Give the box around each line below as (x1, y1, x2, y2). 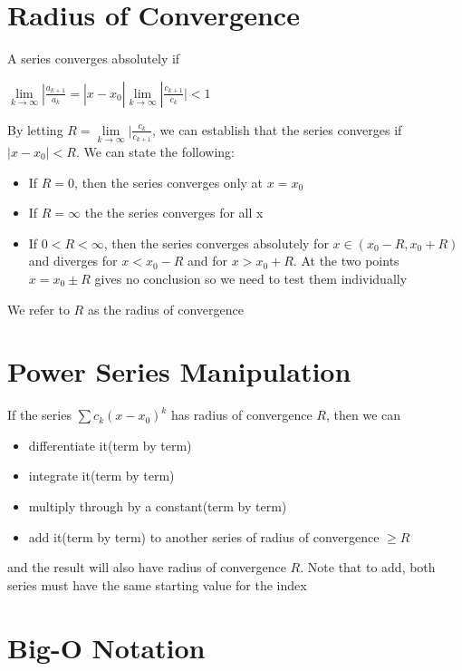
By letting (7, 120, 63, 139)
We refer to (7, 299, 70, 318)
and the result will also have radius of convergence (7, 558, 286, 577)
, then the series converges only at (74, 172, 264, 191)
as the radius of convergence (87, 299, 244, 318)
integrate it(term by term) (28, 466, 175, 485)
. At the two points (293, 251, 399, 270)
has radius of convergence (170, 405, 313, 424)
